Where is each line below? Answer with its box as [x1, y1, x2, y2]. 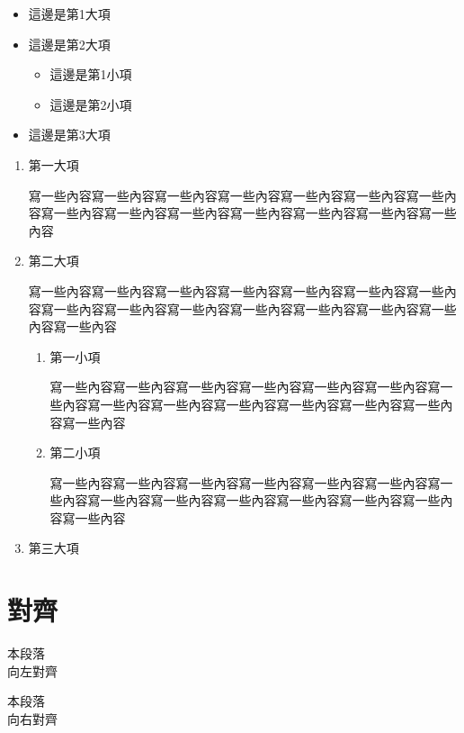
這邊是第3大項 [28, 125, 111, 144]
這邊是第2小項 [49, 95, 132, 113]
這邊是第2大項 [28, 34, 111, 53]
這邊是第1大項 [28, 5, 111, 23]
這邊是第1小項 [49, 65, 132, 84]
